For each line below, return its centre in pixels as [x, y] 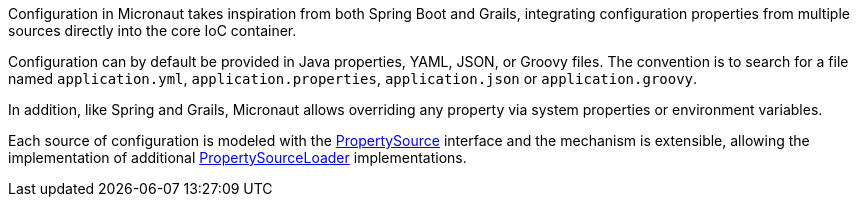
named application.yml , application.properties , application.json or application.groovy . [353, 78]
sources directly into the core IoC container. [152, 30]
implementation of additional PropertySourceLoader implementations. [237, 157]
